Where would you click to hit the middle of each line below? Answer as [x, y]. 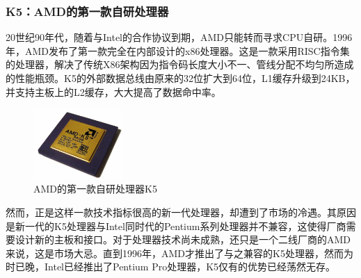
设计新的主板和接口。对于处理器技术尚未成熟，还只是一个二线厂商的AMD [183, 239]
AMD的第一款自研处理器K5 [95, 189]
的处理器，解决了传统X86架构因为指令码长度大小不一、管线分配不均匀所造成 [180, 64]
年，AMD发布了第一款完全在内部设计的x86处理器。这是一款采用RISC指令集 [178, 50]
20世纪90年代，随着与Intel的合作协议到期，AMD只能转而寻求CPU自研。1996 [179, 37]
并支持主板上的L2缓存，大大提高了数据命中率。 [113, 91]
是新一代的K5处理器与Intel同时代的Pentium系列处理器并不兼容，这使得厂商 [176, 226]
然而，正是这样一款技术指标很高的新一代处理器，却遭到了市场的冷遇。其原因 [181, 212]
